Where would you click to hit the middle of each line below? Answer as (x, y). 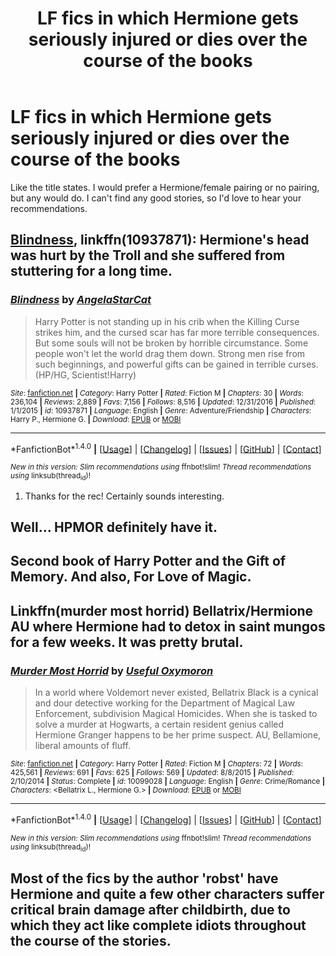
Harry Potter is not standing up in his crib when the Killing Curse (167, 321)
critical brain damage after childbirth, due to (150, 910)
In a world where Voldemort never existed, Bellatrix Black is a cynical (176, 693)
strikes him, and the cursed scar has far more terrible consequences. (177, 332)
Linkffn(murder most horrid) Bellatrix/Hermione (162, 610)
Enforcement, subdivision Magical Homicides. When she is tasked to (176, 714)
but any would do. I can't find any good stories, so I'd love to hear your (156, 198)
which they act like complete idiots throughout (158, 925)
